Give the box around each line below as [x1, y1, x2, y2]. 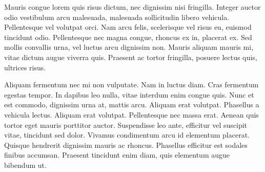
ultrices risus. [4, 62, 46, 72]
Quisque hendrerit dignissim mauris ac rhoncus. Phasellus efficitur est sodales [4, 139, 248, 150]
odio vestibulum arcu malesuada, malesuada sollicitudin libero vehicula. [4, 11, 230, 22]
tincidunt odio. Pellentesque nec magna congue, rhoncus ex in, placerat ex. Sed [4, 31, 252, 42]
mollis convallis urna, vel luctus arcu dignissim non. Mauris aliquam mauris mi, [4, 42, 254, 52]
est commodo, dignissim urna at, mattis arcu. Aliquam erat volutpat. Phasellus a [4, 99, 259, 110]
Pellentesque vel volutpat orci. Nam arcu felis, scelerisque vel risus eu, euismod [4, 22, 252, 32]
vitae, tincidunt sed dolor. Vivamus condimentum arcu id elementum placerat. [4, 129, 250, 140]
